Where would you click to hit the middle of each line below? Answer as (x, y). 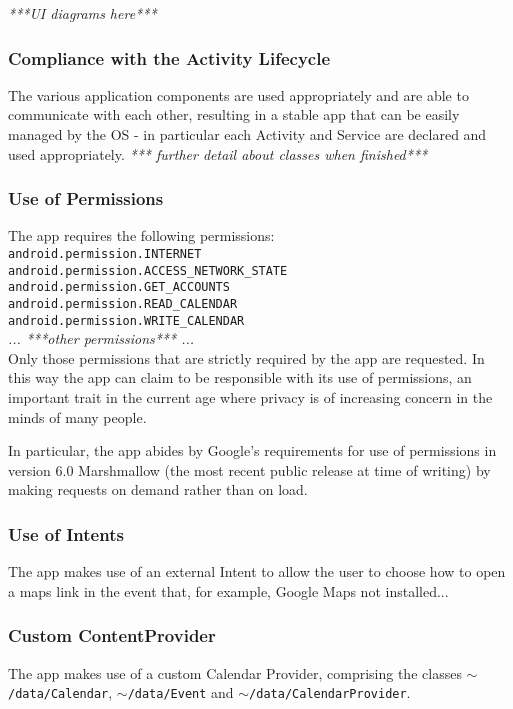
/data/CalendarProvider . (330, 692)
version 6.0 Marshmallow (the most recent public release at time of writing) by (249, 469)
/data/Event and (180, 692)
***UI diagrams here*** (82, 13)
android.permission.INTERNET (105, 254)
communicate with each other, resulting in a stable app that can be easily (234, 114)
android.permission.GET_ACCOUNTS (119, 287)
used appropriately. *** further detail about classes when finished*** (218, 153)
